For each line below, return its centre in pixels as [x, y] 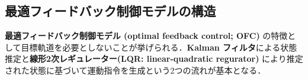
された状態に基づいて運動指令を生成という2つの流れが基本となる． [135, 70]
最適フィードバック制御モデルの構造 [110, 11]
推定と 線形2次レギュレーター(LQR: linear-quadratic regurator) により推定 [154, 59]
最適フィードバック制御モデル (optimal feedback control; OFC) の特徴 [146, 36]
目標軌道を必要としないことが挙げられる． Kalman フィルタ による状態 [159, 47]
